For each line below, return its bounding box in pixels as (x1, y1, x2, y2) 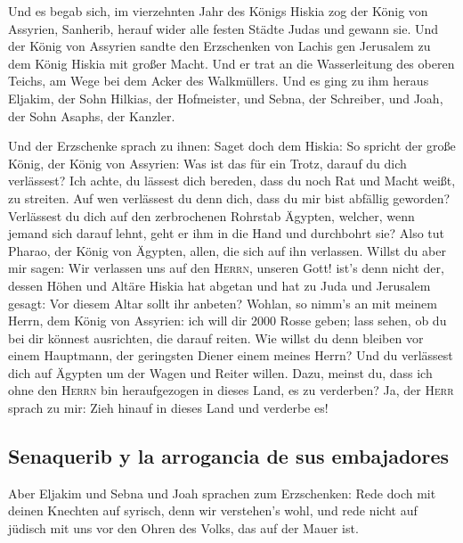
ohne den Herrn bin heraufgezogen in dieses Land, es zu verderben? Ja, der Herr (8, 381, 454, 399)
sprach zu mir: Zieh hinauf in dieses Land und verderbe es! (8, 399, 329, 417)
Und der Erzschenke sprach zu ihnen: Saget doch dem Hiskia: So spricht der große (8, 136, 456, 155)
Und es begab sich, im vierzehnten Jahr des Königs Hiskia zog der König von (8, 2, 428, 20)
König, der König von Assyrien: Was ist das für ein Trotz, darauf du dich (8, 153, 407, 172)
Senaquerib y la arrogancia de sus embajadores (8, 442, 449, 470)
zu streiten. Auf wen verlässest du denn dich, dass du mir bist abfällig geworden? (8, 188, 451, 207)
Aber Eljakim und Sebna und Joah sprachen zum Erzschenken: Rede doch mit (8, 483, 436, 502)
